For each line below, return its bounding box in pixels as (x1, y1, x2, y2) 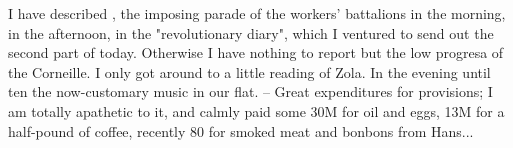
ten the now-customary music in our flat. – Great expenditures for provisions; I (8, 81, 493, 102)
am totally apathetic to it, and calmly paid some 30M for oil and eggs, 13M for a (8, 100, 505, 121)
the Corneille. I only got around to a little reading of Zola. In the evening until (8, 61, 491, 82)
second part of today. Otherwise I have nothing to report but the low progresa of (8, 42, 504, 63)
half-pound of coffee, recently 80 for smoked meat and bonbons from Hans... (8, 120, 474, 141)
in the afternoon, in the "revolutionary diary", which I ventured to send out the (8, 22, 494, 43)
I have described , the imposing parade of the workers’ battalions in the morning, (8, 3, 506, 23)
